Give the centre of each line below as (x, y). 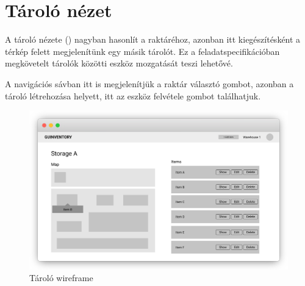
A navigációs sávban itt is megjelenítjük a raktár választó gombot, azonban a (149, 83)
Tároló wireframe (61, 278)
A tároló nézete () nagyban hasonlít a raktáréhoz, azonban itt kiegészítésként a (153, 39)
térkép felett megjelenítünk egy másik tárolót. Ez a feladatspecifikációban (142, 51)
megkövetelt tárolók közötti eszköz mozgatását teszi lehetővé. (119, 63)
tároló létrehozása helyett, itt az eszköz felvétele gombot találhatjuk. (133, 95)
